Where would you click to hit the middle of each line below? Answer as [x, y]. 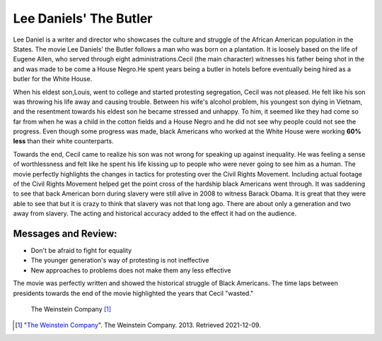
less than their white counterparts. [63, 141]
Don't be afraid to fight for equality [81, 251]
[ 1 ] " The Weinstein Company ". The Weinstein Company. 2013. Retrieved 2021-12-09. [138, 325]
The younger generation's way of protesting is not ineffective [120, 261]
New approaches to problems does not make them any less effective [131, 270]
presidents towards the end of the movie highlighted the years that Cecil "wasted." [133, 293]
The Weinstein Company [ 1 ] [71, 309]
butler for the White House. [53, 79]
